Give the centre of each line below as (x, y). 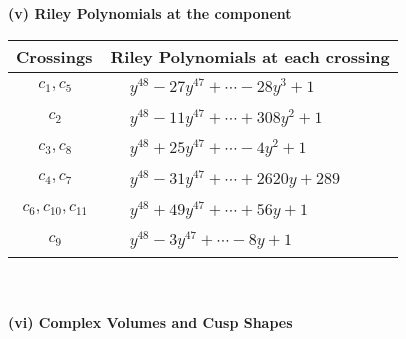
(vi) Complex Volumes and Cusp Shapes (150, 321)
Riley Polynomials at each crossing (250, 56)
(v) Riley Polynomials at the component (150, 13)
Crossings (54, 56)
